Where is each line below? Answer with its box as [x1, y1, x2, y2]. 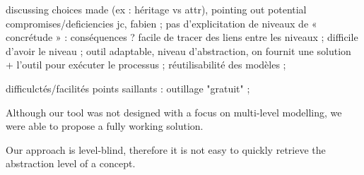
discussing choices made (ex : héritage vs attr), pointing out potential [6, 2, 307, 16]
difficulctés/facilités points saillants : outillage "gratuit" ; [6, 80, 250, 95]
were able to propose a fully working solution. [6, 119, 204, 133]
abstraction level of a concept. [6, 156, 136, 171]
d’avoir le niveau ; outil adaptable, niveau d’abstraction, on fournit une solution [6, 43, 351, 58]
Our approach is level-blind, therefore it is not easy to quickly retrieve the [6, 142, 326, 157]
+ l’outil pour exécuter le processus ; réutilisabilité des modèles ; [6, 57, 286, 72]
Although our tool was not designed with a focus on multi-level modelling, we [6, 104, 342, 119]
